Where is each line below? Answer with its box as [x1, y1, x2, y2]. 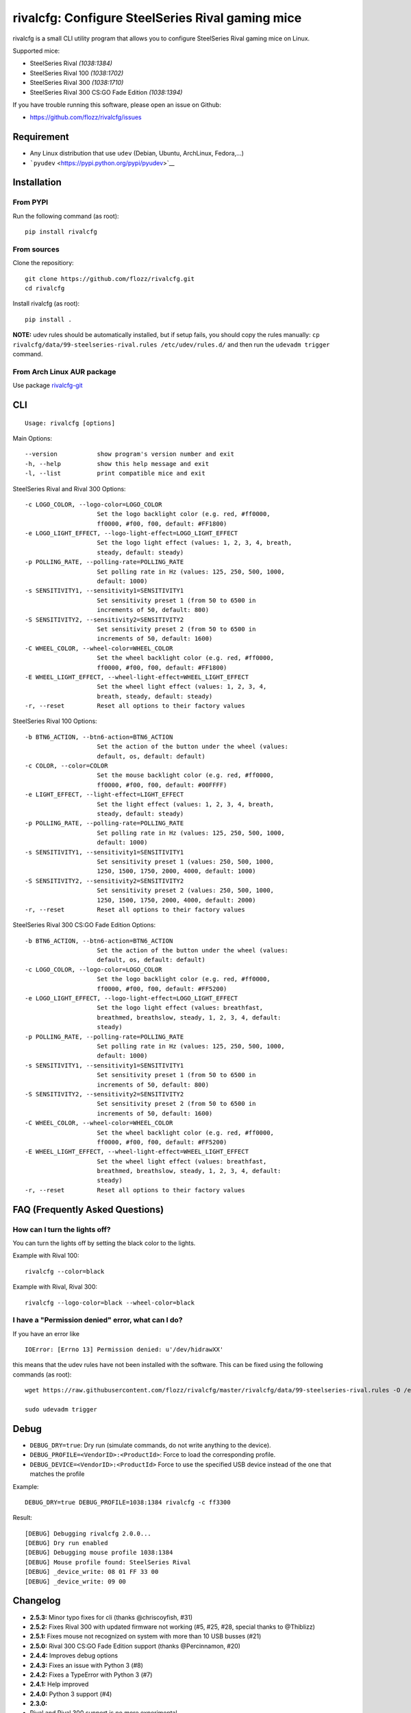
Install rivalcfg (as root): [12, 299, 80, 308]
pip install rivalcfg [25, 228, 97, 236]
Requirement [12, 131, 70, 143]
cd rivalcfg [25, 284, 65, 293]
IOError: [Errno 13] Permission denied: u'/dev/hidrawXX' [25, 1346, 224, 1353]
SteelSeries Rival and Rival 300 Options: [12, 484, 126, 493]
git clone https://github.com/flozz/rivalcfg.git [25, 275, 195, 282]
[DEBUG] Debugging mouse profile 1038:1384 [25, 1549, 173, 1557]
